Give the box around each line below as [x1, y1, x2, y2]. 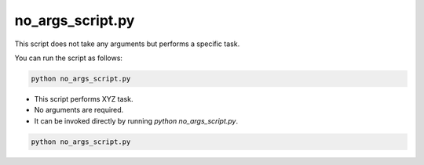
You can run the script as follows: [14, 53, 123, 63]
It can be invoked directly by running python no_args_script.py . [34, 116, 239, 125]
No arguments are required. [34, 106, 124, 115]
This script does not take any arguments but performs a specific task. [14, 39, 240, 48]
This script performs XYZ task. [34, 94, 133, 103]
